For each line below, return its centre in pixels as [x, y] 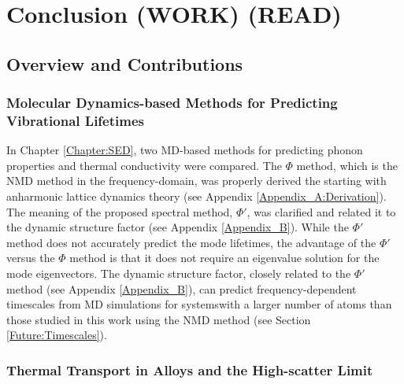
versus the [31, 258]
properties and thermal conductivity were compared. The [144, 165]
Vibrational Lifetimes [75, 120]
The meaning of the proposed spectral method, [120, 211]
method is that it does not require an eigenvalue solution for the [224, 258]
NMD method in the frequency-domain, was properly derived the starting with [196, 181]
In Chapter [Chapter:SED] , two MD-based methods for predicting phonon [185, 150]
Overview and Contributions [125, 63]
